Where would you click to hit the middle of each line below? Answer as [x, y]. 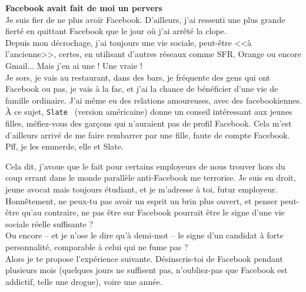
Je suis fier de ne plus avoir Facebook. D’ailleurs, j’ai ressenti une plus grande [145, 19]
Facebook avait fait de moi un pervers [84, 8]
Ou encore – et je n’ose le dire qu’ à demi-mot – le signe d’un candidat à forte [144, 235]
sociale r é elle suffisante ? [49, 223]
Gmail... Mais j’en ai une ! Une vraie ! [74, 65]
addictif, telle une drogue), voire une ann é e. [84, 281]
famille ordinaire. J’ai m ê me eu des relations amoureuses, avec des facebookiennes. [154, 100]
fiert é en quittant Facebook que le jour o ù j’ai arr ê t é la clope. [116, 31]
